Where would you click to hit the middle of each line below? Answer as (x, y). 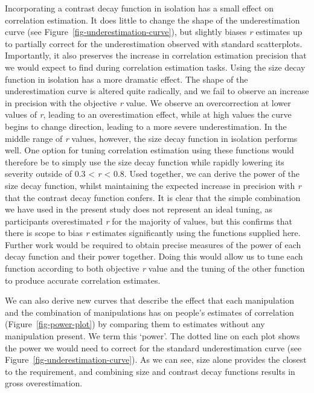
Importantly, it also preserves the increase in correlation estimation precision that (156, 55)
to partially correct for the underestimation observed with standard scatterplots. (154, 43)
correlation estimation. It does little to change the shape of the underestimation (152, 20)
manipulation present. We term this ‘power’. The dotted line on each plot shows (152, 336)
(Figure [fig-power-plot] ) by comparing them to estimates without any (135, 324)
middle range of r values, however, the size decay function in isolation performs (151, 138)
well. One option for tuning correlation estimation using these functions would (149, 150)
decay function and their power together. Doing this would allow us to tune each (154, 256)
